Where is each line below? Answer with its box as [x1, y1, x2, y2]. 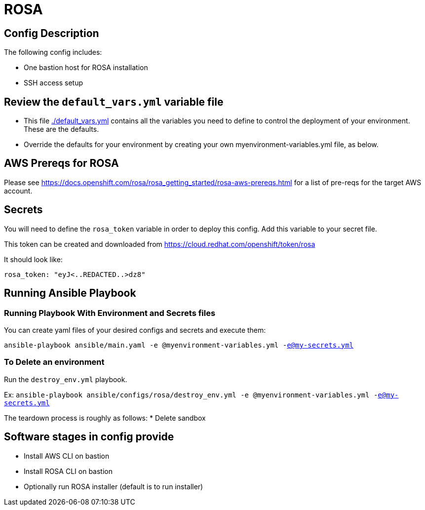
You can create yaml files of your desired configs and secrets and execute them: [4, 325, 266, 334]
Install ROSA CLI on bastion [24, 467, 113, 475]
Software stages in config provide [4, 431, 174, 443]
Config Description [4, 27, 99, 39]
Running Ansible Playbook [4, 287, 136, 300]
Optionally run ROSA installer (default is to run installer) [24, 482, 203, 491]
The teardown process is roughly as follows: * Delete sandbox [4, 413, 206, 422]
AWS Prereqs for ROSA [4, 157, 119, 170]
